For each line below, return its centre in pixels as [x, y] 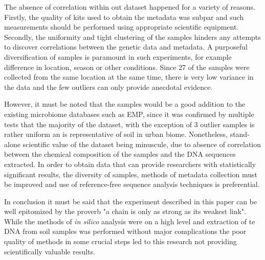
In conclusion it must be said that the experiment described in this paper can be [131, 201]
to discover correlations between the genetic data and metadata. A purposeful [126, 47]
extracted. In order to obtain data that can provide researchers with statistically [130, 164]
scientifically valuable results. [50, 251]
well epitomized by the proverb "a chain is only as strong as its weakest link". [125, 211]
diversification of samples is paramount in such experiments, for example [118, 56]
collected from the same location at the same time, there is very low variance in [129, 77]
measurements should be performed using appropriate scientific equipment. [122, 27]
